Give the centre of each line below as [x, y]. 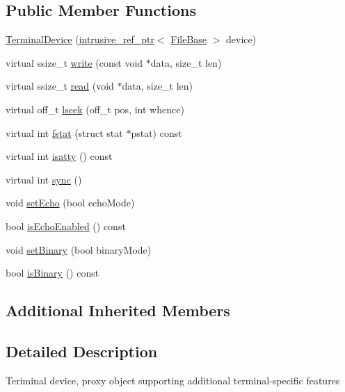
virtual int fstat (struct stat [64, 132]
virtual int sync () [44, 179]
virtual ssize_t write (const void [74, 62]
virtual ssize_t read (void [60, 86]
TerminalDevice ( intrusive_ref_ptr [80, 39]
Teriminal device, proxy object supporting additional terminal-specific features [173, 380]
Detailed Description [82, 351]
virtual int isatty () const [59, 156]
